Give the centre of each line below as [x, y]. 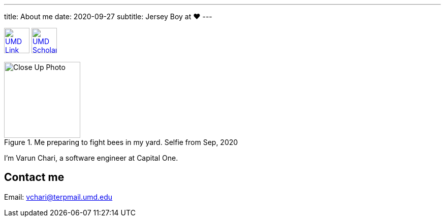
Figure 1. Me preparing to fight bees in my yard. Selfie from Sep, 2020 [121, 142]
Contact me [34, 177]
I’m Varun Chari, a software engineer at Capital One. [91, 158]
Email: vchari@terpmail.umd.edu [58, 197]
